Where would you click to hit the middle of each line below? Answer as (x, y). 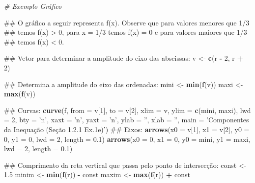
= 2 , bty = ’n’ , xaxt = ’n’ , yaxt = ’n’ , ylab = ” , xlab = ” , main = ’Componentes (127, 120)
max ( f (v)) (20, 94)
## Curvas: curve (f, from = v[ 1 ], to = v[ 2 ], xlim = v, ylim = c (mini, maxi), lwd (127, 110)
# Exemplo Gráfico (33, 6)
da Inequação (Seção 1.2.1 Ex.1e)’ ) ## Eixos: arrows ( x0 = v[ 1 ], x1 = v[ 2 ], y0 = (127, 129)
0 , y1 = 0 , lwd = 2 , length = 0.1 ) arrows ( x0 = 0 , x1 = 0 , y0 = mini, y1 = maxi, (127, 139)
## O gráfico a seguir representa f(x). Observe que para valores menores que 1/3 (127, 22)
